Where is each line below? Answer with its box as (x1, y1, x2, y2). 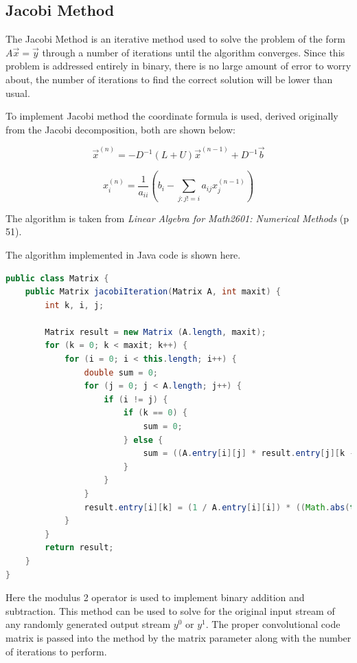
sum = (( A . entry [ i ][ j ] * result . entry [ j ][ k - (143, 448, 355, 459)
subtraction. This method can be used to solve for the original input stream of (5, 603, 335, 618)
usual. (5, 85, 30, 100)
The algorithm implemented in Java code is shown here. (5, 247, 241, 261)
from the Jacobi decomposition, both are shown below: (5, 122, 235, 136)
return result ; (45, 543, 114, 553)
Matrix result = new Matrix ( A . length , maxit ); (45, 327, 266, 337)
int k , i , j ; (45, 300, 104, 310)
